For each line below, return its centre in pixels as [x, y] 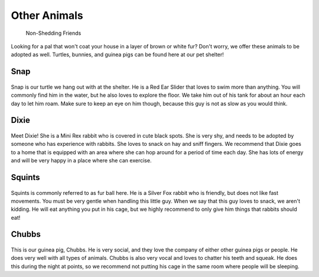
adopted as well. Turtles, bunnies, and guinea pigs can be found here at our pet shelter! [118, 55]
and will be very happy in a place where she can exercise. [81, 161]
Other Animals [47, 15]
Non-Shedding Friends [53, 33]
